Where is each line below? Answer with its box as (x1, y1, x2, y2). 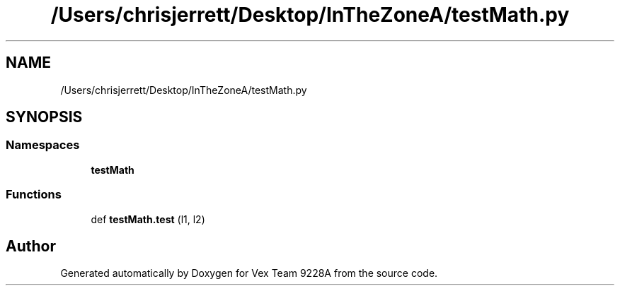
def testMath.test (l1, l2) (91, 213, 205, 225)
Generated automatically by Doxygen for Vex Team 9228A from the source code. (60, 267, 438, 280)
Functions (6, 187, 62, 202)
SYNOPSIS (6, 108, 83, 126)
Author (6, 237, 56, 255)
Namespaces (6, 138, 80, 153)
